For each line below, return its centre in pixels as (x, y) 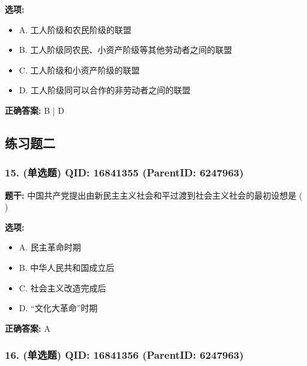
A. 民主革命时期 (50, 247)
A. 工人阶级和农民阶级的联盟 (75, 29)
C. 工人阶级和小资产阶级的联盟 (79, 70)
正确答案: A (28, 328)
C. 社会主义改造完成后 (62, 287)
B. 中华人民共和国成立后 (67, 267)
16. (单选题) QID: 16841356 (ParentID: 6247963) (124, 355)
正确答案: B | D (35, 110)
